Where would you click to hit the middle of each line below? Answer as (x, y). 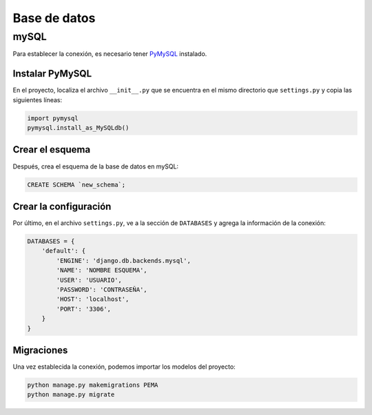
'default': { (64, 251)
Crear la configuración (62, 206)
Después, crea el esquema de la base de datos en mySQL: (96, 166)
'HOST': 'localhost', (93, 299)
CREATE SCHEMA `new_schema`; (76, 184)
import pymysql (53, 118)
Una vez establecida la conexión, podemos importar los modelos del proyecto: (124, 367)
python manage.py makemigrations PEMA (93, 385)
